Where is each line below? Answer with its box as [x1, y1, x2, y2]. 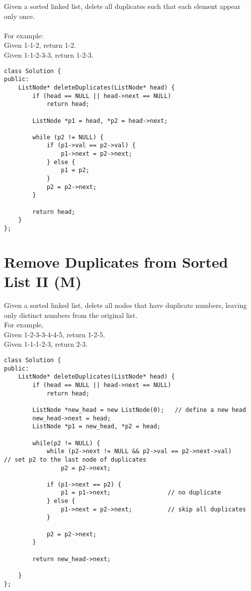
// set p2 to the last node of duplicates [4, 456, 147, 463]
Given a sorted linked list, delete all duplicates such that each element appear [4, 1, 241, 11]
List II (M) [4, 271, 82, 292]
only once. [4, 10, 35, 21]
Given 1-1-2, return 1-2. [4, 40, 76, 50]
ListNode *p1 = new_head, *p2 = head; [32, 423, 161, 430]
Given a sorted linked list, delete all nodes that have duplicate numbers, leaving [4, 300, 247, 310]
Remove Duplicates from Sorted [4, 251, 228, 272]
